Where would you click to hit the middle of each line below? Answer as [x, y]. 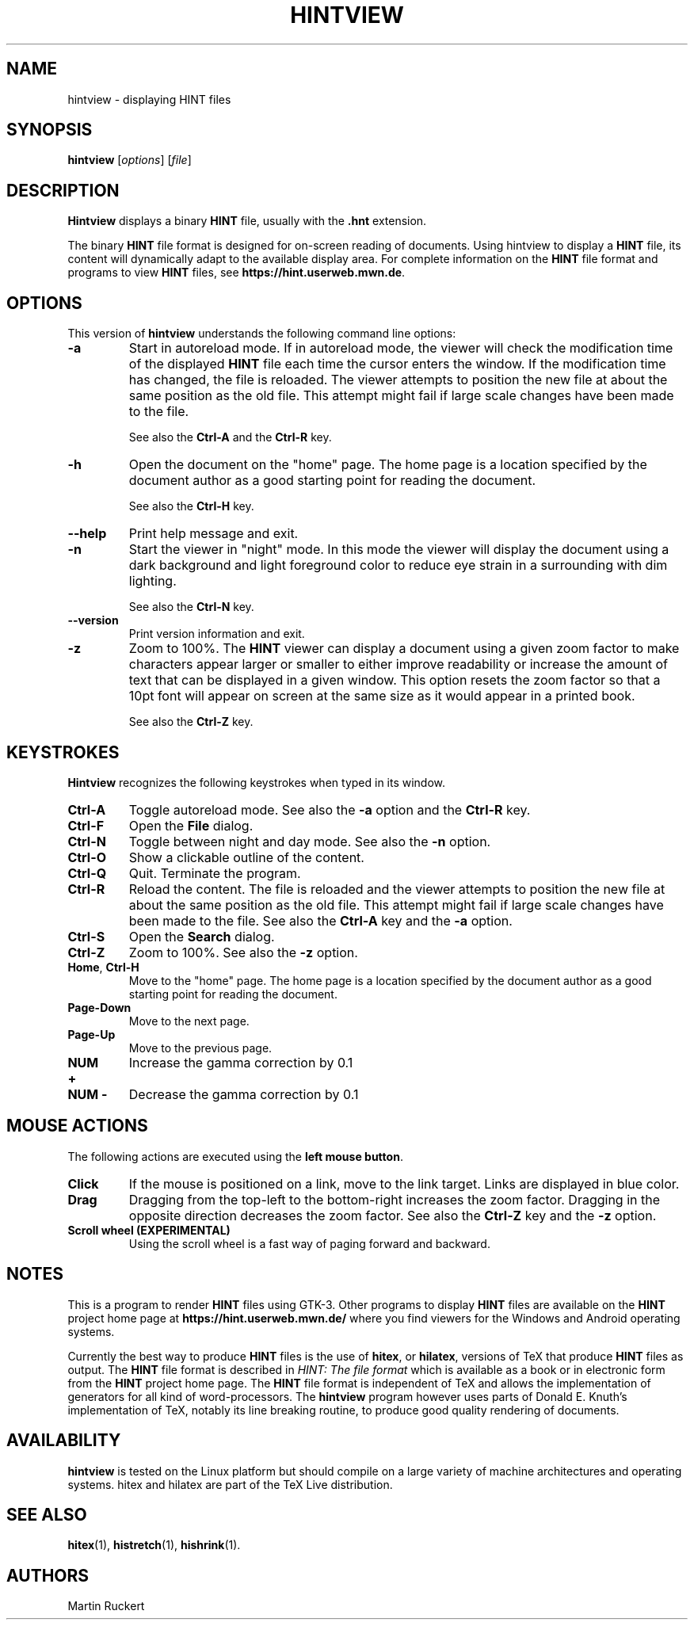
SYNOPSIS [50, 130]
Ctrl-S [86, 936]
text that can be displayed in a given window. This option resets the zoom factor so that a [395, 680]
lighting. [153, 581]
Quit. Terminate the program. [215, 873]
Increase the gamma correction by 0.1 [241, 1062]
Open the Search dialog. [202, 936]
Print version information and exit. [217, 634]
